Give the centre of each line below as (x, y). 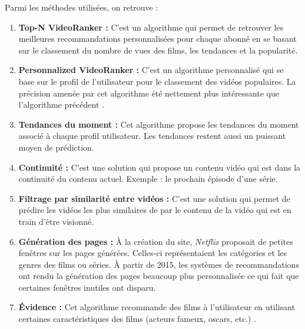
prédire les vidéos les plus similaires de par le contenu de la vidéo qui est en (155, 210)
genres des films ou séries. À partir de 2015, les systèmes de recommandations (159, 264)
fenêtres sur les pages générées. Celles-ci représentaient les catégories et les (153, 253)
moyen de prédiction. (56, 147)
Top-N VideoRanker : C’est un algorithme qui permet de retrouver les (151, 27)
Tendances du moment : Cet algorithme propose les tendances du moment (159, 124)
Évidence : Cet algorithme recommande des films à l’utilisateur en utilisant (157, 307)
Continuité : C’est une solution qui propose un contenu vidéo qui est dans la (160, 167)
